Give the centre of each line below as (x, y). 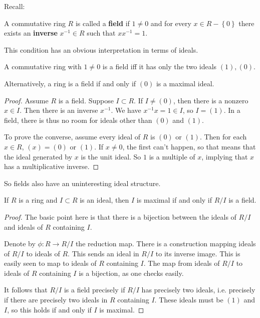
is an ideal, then (104, 200)
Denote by (20, 244)
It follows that (26, 290)
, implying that (225, 156)
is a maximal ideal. (185, 83)
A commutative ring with (43, 66)
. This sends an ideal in (103, 253)
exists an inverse (31, 33)
